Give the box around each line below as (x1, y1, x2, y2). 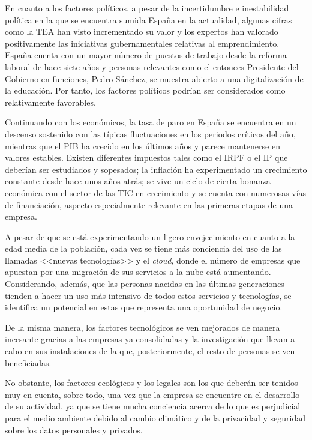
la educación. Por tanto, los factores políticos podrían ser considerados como (5, 84, 286, 97)
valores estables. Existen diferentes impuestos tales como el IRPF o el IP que (5, 151, 288, 164)
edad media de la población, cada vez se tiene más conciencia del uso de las (5, 242, 282, 255)
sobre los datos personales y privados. (5, 423, 143, 436)
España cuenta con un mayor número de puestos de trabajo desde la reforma (5, 49, 287, 61)
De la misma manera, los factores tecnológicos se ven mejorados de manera (5, 321, 280, 333)
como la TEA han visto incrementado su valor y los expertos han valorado (5, 25, 278, 38)
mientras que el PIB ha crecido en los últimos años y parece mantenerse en (5, 139, 280, 152)
